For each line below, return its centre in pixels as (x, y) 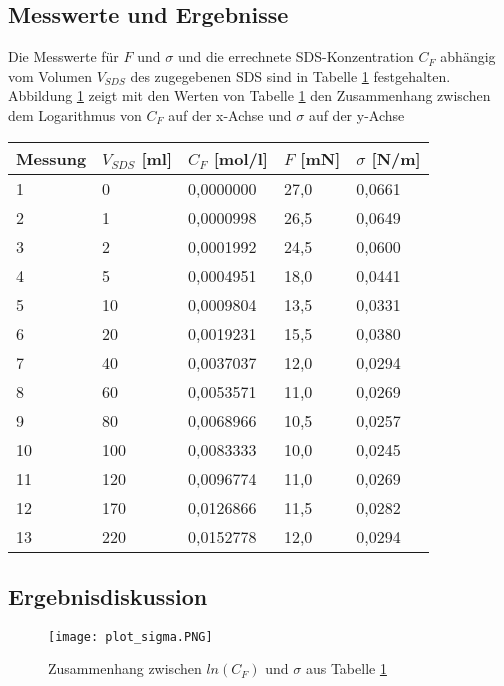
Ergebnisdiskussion (108, 595)
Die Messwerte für (63, 56)
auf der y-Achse (356, 114)
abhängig (468, 56)
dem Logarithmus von (75, 114)
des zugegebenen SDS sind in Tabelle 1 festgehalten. (290, 75)
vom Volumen (50, 75)
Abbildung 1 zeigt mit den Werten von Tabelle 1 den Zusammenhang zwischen (249, 95)
